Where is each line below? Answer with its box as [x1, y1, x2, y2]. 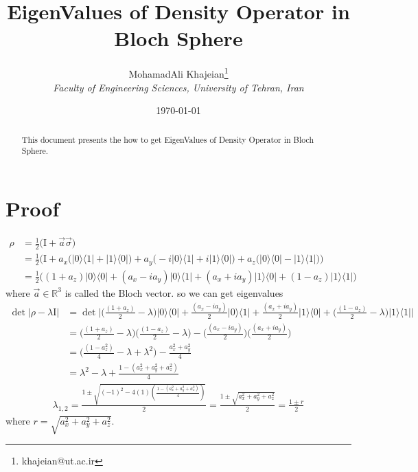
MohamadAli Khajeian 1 [128, 65, 229, 80]
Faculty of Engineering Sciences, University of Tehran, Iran [53, 80, 304, 94]
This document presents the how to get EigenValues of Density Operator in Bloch [21, 133, 314, 145]
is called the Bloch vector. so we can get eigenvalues [65, 285, 283, 300]
